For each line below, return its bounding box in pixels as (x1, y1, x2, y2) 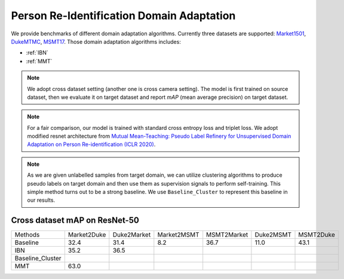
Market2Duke (67, 231, 106, 239)
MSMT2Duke (298, 231, 336, 239)
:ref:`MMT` (26, 57, 53, 65)
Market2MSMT (157, 231, 199, 239)
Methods (14, 231, 40, 239)
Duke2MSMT (254, 231, 292, 239)
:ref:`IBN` (26, 49, 48, 56)
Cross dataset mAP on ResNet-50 (11, 216, 140, 226)
